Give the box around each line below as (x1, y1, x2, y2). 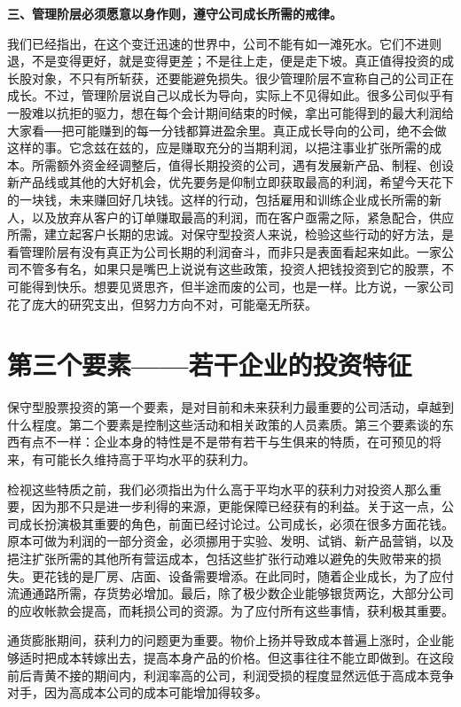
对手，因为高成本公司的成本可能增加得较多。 (7, 683, 268, 702)
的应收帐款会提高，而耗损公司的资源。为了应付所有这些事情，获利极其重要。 (7, 601, 454, 619)
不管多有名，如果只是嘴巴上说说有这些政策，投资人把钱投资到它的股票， (19, 260, 441, 278)
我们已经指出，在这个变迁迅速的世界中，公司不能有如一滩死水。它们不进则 (7, 34, 441, 52)
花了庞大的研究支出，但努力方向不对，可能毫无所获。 (7, 294, 317, 313)
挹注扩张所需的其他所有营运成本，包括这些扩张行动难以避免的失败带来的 (7, 548, 429, 567)
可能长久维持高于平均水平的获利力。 (43, 450, 255, 468)
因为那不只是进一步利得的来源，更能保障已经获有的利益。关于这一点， (31, 497, 441, 516)
